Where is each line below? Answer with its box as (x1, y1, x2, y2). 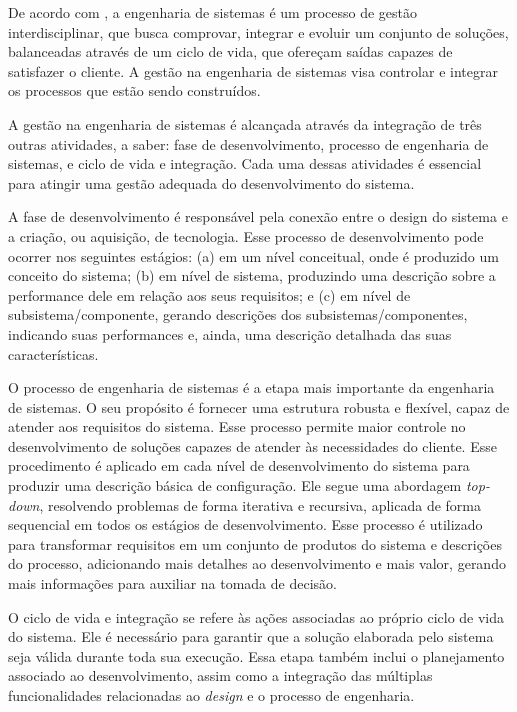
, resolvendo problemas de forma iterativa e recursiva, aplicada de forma (39, 494, 481, 515)
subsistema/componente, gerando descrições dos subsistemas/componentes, (8, 304, 468, 325)
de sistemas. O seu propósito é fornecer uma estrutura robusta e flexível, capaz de (8, 396, 510, 417)
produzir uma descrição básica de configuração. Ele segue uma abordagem (8, 475, 462, 496)
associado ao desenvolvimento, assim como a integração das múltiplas (8, 665, 433, 686)
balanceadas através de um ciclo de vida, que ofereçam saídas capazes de (8, 41, 453, 62)
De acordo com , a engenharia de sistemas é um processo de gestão (8, 2, 418, 22)
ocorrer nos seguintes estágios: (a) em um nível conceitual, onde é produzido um (8, 245, 499, 266)
